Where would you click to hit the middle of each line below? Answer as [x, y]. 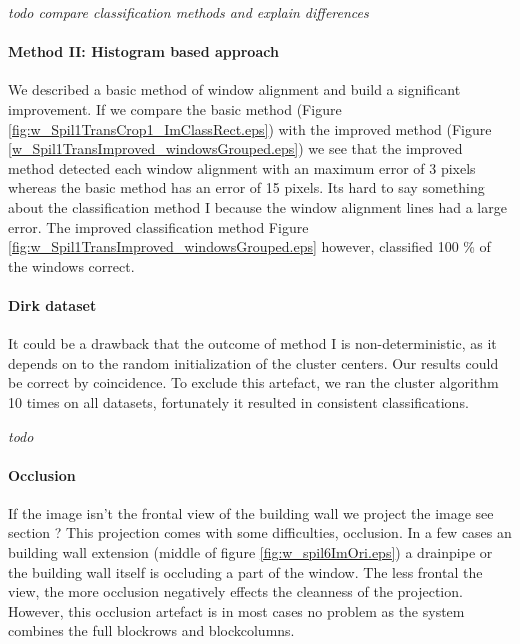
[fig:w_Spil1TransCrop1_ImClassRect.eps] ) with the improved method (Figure [250, 128]
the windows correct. [71, 265]
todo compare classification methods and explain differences [188, 12]
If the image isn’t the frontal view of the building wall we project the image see [251, 512]
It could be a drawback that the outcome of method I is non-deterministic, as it [252, 343]
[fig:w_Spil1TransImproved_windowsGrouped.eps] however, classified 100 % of [249, 246]
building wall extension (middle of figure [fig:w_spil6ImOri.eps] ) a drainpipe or [250, 552]
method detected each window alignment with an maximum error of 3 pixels [242, 167]
